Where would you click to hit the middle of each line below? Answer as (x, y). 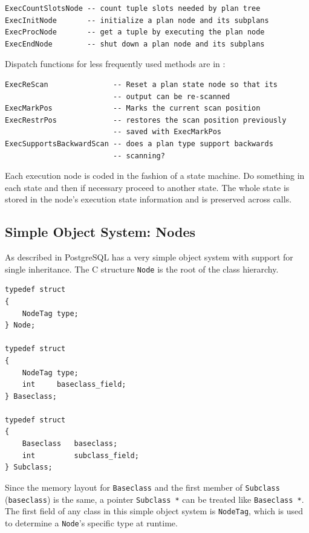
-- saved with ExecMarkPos (167, 132)
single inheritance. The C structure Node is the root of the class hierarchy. (142, 269)
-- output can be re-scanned (171, 96)
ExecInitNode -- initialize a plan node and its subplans (137, 20)
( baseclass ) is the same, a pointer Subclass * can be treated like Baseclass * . (154, 499)
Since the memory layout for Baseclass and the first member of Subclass (142, 487)
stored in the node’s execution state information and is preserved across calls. (148, 199)
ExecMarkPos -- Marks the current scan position (133, 108)
